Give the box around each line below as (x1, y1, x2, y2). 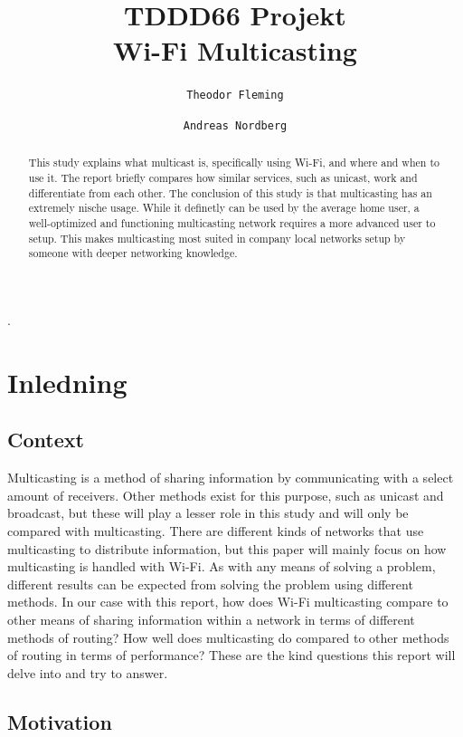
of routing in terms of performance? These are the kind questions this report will (7, 646, 456, 665)
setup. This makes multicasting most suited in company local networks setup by (28, 230, 406, 245)
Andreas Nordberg (183, 119, 288, 132)
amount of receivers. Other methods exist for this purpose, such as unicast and (7, 485, 444, 504)
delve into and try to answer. (7, 663, 168, 682)
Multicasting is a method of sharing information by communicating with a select (7, 468, 454, 487)
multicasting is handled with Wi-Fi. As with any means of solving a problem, (7, 557, 436, 576)
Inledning (7, 363, 128, 400)
